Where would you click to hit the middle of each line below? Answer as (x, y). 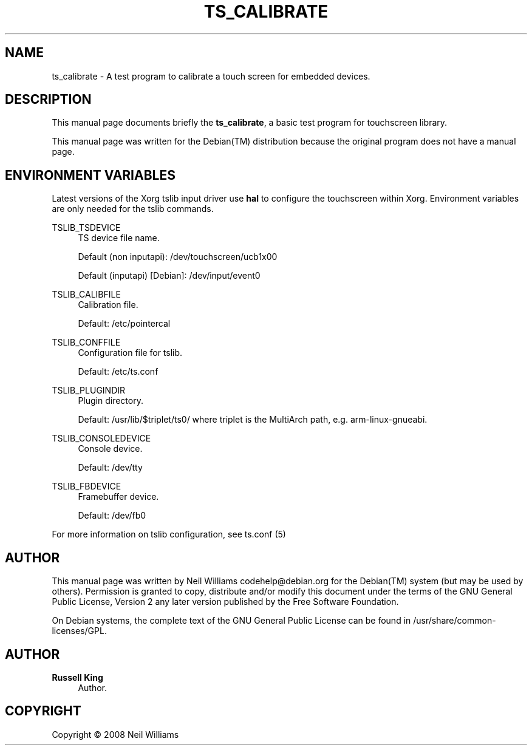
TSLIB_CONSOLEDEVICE (101, 438)
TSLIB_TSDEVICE (86, 228)
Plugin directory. (111, 401)
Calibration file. (108, 305)
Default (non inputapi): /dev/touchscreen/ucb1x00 (178, 257)
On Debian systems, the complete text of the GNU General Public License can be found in (231, 621)
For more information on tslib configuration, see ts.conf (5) (169, 534)
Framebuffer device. (118, 497)
